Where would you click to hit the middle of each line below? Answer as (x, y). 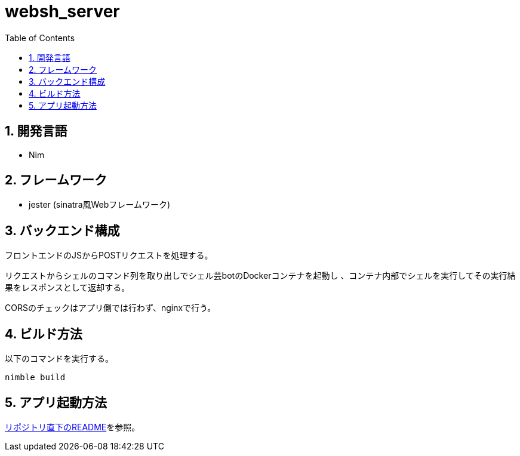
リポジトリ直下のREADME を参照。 (73, 427)
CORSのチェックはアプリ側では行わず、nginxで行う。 (110, 308)
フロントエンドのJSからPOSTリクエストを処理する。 (109, 255)
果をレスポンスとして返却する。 (67, 288)
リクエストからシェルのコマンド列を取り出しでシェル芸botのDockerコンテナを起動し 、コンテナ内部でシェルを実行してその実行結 (260, 276)
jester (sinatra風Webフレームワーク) (99, 205)
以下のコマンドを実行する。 (59, 359)
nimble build (35, 378)
